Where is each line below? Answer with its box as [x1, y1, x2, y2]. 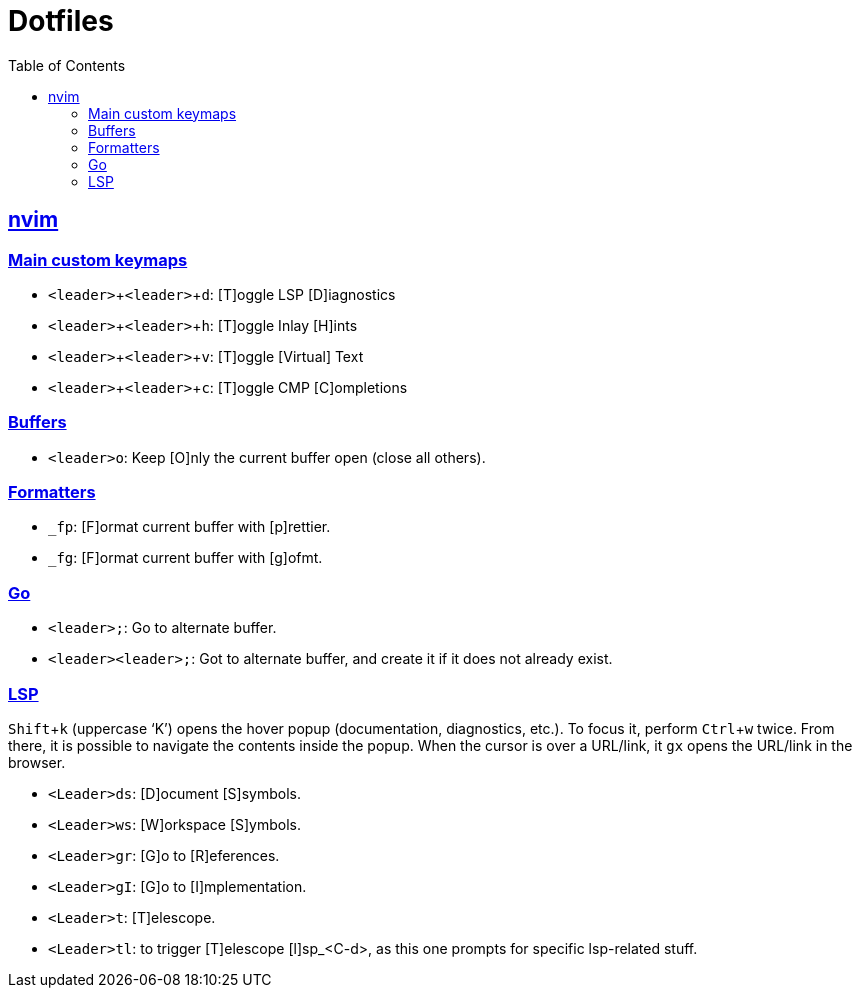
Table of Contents [8, 56, 126, 74]
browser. [8, 753, 66, 771]
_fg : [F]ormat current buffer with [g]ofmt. [48, 549, 323, 567]
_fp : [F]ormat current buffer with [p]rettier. [48, 518, 331, 536]
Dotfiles [8, 4, 114, 38]
